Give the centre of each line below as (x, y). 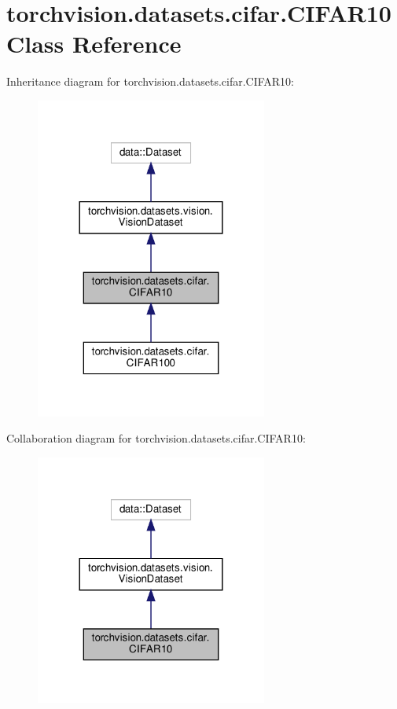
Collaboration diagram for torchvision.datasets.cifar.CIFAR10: (156, 438)
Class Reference (94, 44)
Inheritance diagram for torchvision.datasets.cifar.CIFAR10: (151, 81)
